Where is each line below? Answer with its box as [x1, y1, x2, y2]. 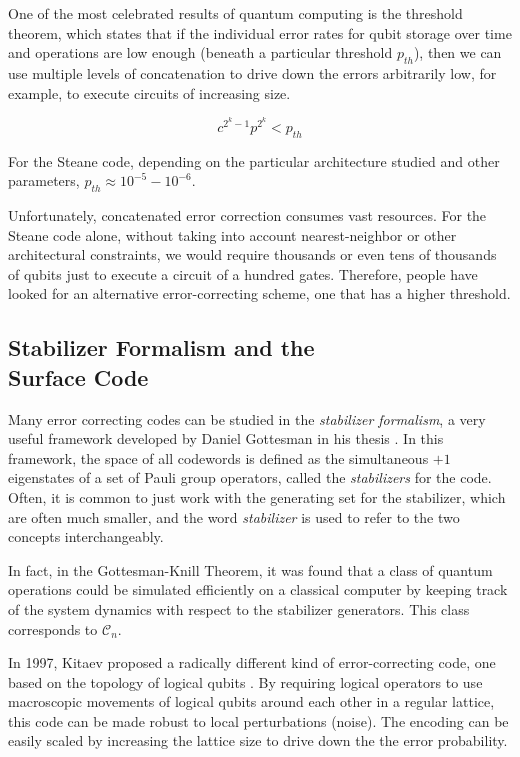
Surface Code [8, 361, 149, 392]
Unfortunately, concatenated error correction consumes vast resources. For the [8, 205, 487, 225]
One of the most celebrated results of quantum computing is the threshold [8, 3, 463, 23]
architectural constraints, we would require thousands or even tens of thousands [8, 244, 497, 265]
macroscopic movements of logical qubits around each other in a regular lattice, [8, 691, 495, 712]
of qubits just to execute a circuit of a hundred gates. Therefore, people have [8, 263, 478, 284]
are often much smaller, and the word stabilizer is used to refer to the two [8, 506, 460, 527]
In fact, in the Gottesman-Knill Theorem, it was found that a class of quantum [8, 559, 493, 580]
